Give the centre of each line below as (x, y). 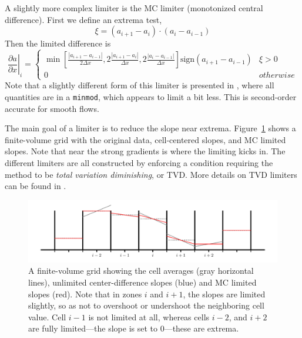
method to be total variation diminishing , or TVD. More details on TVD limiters (151, 174)
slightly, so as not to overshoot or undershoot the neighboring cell (146, 305)
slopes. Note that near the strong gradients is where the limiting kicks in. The (145, 151)
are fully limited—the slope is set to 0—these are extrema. (134, 328)
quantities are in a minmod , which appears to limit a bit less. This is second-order (151, 96)
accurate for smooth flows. (52, 108)
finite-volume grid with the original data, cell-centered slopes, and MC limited (145, 139)
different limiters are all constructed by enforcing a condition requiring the (139, 162)
